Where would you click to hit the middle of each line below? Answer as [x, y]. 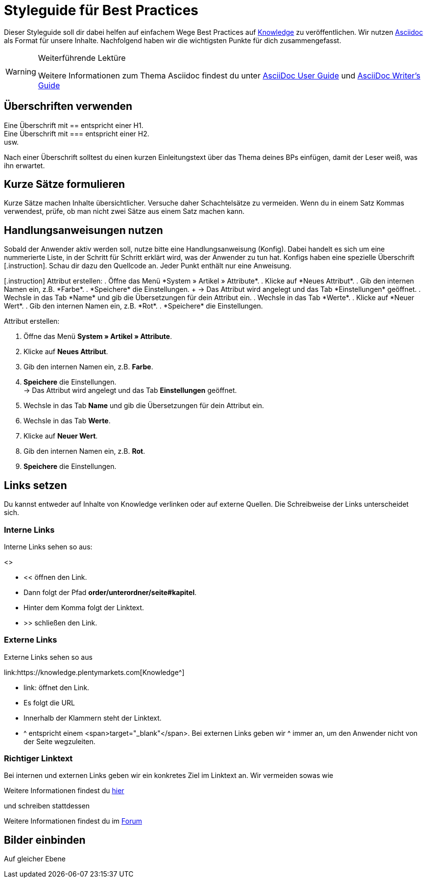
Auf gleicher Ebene [35, 859]
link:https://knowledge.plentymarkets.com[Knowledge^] [94, 672]
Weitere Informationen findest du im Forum [73, 821]
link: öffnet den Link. [57, 687]
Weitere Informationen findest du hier [64, 791]
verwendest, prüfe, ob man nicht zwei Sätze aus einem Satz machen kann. [124, 211]
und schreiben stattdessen [47, 806]
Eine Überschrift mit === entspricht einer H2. [77, 133]
